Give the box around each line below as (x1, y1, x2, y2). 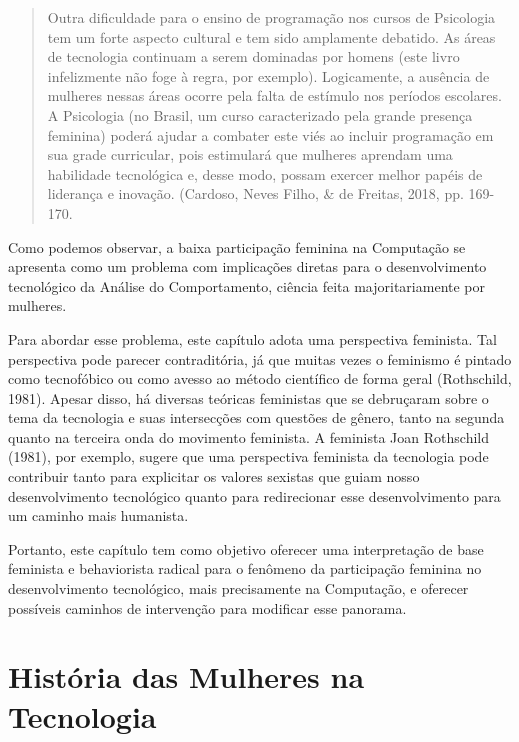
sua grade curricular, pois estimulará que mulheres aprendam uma (47, 144, 453, 165)
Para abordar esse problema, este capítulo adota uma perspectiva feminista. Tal (8, 328, 497, 349)
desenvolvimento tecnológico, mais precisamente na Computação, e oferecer (8, 578, 469, 599)
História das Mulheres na (8, 656, 365, 697)
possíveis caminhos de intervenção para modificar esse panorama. (8, 597, 407, 618)
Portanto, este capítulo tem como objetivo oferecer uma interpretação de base (8, 538, 484, 559)
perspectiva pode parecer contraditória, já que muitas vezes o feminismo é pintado (8, 348, 512, 369)
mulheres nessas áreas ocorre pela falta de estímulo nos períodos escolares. (47, 85, 502, 106)
